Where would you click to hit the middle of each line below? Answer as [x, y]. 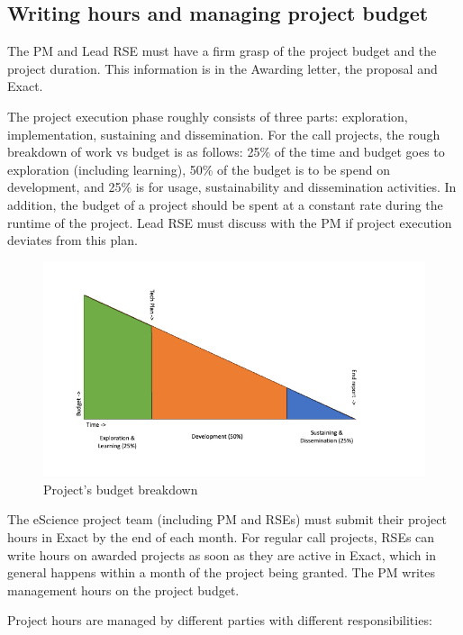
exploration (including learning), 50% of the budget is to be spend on [199, 169]
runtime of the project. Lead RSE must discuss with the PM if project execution [230, 222]
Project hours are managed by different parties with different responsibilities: [220, 620]
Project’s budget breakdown [121, 489]
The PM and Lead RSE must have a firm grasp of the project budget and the [222, 51]
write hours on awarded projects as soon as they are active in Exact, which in [222, 554]
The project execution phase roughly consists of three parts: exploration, [208, 116]
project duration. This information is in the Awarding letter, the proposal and [222, 68]
